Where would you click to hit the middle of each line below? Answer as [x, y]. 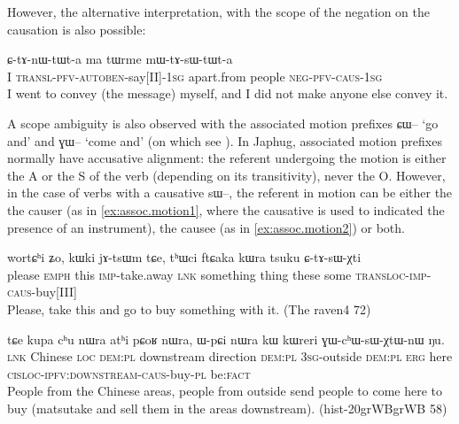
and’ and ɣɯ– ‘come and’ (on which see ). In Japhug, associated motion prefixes [225, 140]
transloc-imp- [393, 274]
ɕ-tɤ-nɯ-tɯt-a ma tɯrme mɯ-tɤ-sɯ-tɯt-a [120, 59]
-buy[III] [54, 292]
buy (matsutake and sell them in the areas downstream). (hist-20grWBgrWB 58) [227, 408]
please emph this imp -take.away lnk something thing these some [179, 274]
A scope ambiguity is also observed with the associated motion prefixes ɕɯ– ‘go [223, 123]
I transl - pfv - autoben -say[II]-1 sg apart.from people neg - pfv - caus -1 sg [195, 76]
